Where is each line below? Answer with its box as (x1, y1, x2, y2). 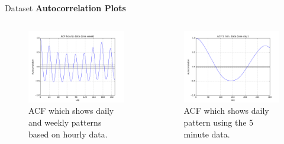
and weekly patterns (28, 116, 102, 128)
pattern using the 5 (183, 116, 254, 128)
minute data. (183, 127, 230, 140)
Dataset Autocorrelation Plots (5, 2, 126, 14)
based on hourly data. (28, 127, 108, 140)
